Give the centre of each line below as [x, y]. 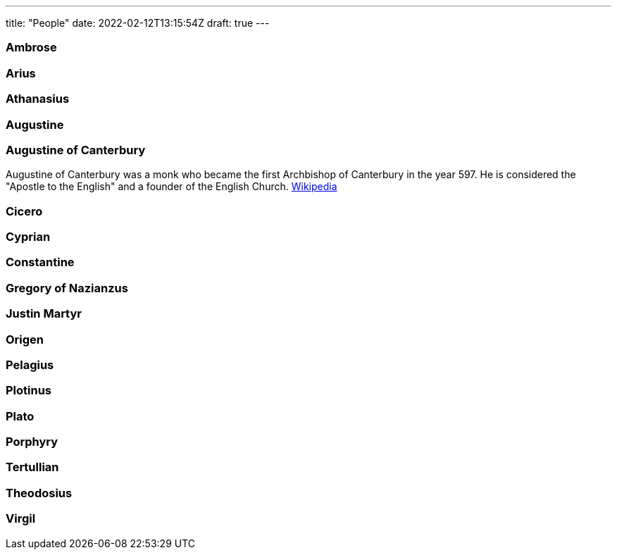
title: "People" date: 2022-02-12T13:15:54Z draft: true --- [138, 23]
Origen [25, 339]
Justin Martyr [44, 314]
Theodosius [39, 493]
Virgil [21, 519]
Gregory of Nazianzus [67, 288]
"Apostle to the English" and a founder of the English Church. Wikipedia [172, 187]
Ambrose [31, 48]
